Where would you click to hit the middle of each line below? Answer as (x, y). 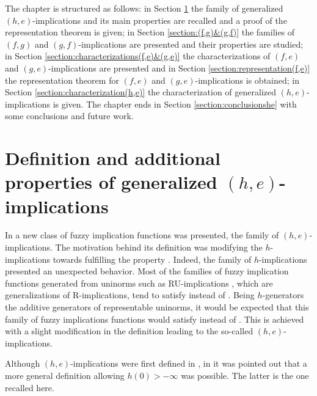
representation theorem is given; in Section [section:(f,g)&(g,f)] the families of (150, 32)
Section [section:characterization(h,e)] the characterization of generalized (141, 92)
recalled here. (30, 387)
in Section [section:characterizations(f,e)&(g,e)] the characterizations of (138, 56)
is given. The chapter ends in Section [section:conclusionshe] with (175, 104)
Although (23, 363)
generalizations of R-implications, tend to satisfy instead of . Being (130, 295)
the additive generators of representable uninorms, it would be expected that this (157, 307)
